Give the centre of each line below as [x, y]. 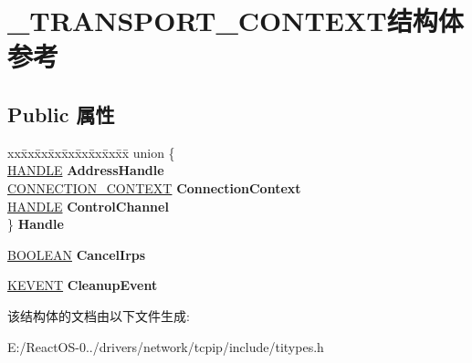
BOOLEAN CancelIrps [77, 254]
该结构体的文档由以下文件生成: [99, 315]
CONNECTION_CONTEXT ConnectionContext [154, 187]
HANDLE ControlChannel [88, 206]
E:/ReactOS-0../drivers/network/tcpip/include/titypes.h [166, 346]
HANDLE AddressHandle [86, 170]
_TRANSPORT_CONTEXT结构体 [236, 21]
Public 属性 [61, 114]
